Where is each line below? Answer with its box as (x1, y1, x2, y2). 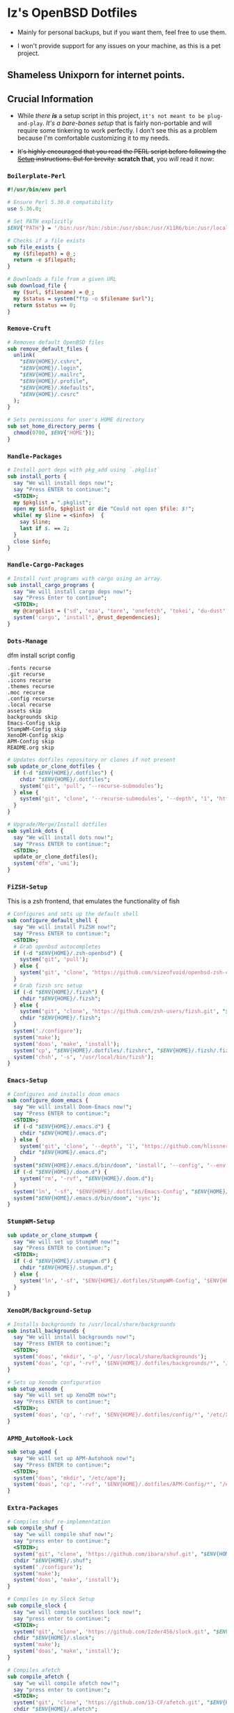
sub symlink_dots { (7, 827, 64, 834)
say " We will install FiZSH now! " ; (13, 924, 117, 931)
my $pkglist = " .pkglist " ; (13, 499, 92, 506)
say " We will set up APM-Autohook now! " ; (13, 1455, 136, 1461)
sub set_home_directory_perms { (7, 423, 101, 430)
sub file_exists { (7, 243, 61, 251)
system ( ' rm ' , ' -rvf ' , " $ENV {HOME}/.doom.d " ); (19, 1175, 155, 1182)
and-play (17, 120, 43, 127)
